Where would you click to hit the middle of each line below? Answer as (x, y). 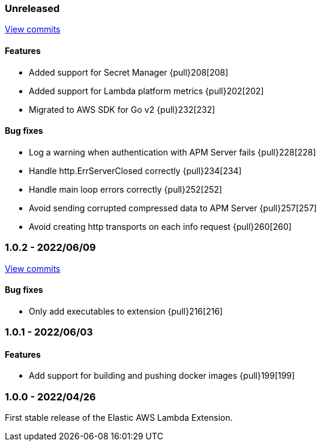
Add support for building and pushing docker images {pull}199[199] (162, 376)
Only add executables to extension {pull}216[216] (126, 311)
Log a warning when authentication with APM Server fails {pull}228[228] (172, 152)
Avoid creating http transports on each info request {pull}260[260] (160, 226)
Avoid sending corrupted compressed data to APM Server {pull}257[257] (173, 208)
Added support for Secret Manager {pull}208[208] (129, 72)
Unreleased (32, 8)
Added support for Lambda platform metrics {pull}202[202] (146, 91)
